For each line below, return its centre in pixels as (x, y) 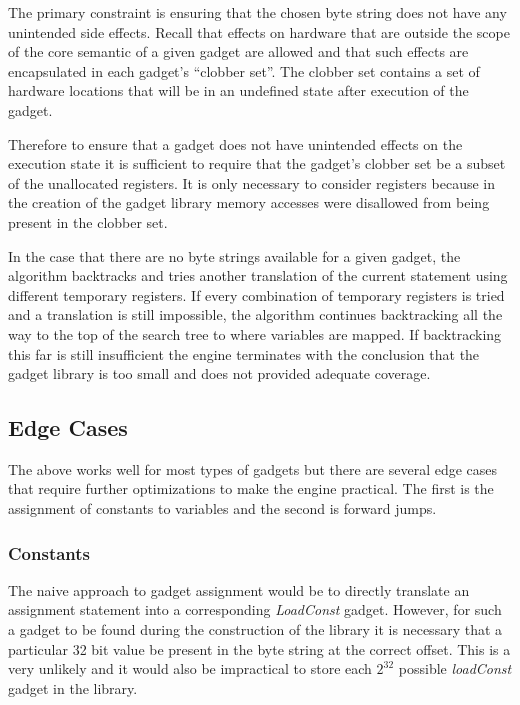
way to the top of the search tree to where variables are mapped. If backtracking (255, 333)
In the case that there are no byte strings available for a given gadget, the (234, 255)
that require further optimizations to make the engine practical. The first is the (251, 488)
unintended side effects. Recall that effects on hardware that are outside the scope (259, 31)
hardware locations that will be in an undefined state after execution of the (238, 90)
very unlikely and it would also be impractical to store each (190, 668)
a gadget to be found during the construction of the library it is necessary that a (255, 629)
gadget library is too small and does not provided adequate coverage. (219, 373)
